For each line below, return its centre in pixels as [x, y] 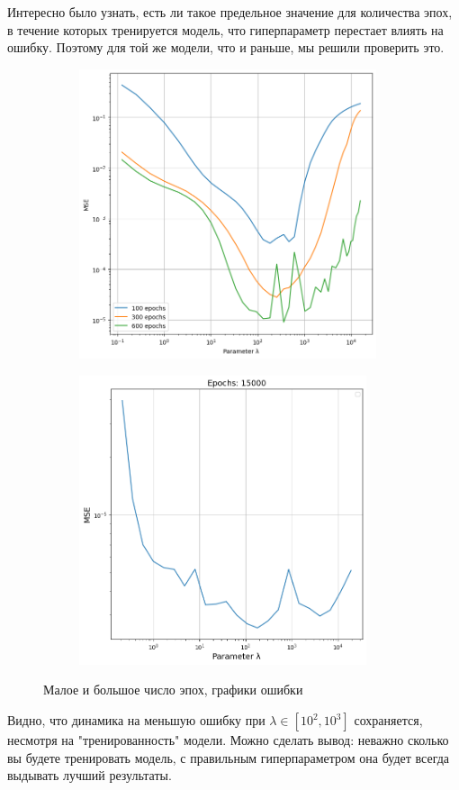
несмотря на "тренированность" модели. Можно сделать [161, 740]
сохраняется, [388, 720]
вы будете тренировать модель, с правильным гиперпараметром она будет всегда [229, 757]
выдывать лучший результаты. [90, 775]
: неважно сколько [400, 740]
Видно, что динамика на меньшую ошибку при [136, 720]
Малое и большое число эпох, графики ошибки [173, 690]
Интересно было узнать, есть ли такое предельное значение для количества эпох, [230, 12]
